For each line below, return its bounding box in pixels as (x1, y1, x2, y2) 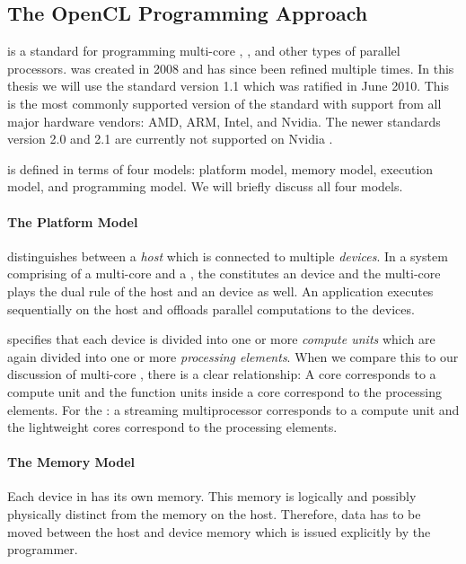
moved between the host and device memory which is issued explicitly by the (7, 522, 431, 541)
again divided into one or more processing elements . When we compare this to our (7, 347, 459, 366)
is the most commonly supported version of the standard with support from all (7, 93, 442, 112)
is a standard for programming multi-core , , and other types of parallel (7, 41, 400, 60)
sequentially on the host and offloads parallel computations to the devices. (7, 299, 415, 318)
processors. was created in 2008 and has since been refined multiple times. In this (7, 58, 454, 77)
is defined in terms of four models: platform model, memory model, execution (7, 159, 434, 178)
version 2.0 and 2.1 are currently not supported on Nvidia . (7, 129, 333, 148)
